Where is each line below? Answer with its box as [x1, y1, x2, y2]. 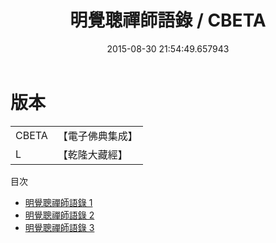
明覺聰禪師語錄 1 [24, 196, 93, 208]
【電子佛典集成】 [57, 129, 138, 143]
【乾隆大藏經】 [57, 147, 128, 161]
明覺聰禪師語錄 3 [24, 221, 95, 233]
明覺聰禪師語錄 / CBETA [69, 9, 267, 32]
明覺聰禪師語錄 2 [24, 209, 95, 221]
